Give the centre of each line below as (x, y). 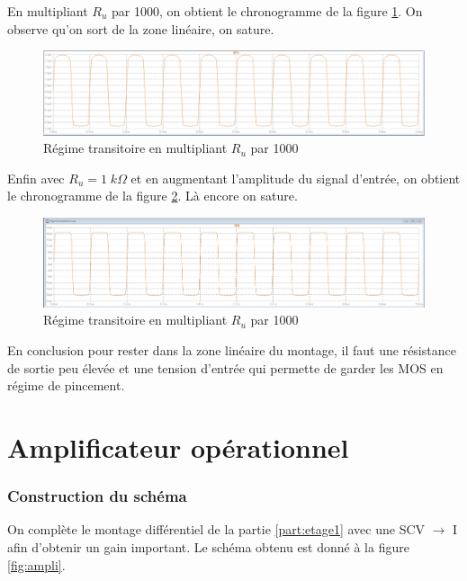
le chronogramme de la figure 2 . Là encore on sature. (153, 196)
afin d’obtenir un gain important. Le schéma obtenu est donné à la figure (208, 547)
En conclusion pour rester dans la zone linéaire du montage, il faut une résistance (232, 350)
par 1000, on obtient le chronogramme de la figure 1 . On (267, 11)
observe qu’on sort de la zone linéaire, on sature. (141, 28)
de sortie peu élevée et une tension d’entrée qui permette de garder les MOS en (225, 367)
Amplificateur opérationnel (178, 447)
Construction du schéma (97, 496)
